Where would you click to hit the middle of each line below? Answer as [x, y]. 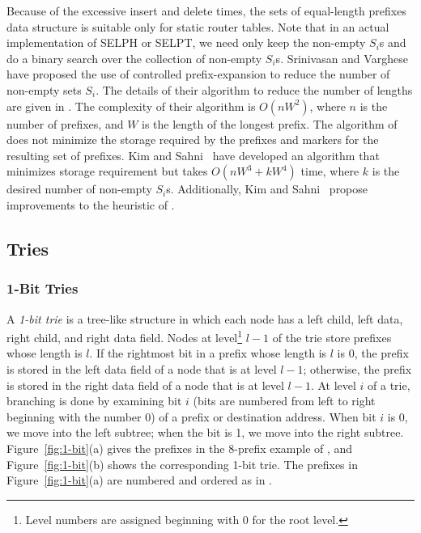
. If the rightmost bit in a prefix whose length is [208, 353]
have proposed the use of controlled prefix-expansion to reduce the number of [198, 74]
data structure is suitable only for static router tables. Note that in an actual [198, 26]
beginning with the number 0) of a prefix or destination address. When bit [191, 416]
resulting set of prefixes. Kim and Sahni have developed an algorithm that [193, 155]
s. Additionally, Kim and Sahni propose [267, 189]
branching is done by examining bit [94, 401]
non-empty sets [44, 89]
